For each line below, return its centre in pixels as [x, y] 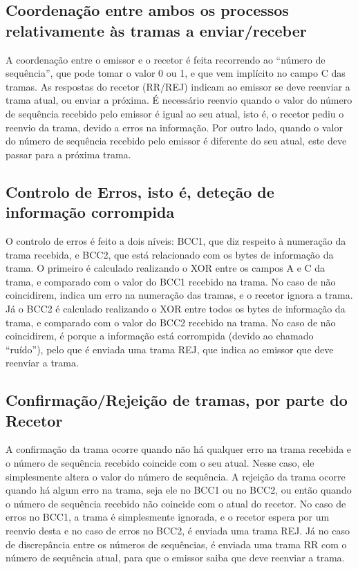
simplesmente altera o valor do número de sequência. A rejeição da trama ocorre [176, 476]
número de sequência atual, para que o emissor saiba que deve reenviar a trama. [175, 558]
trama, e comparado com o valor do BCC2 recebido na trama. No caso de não [171, 322]
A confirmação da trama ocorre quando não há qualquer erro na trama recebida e [179, 449]
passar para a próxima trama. [68, 154]
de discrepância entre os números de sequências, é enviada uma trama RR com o [176, 544]
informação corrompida [90, 212]
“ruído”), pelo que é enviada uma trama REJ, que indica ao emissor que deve [170, 349]
